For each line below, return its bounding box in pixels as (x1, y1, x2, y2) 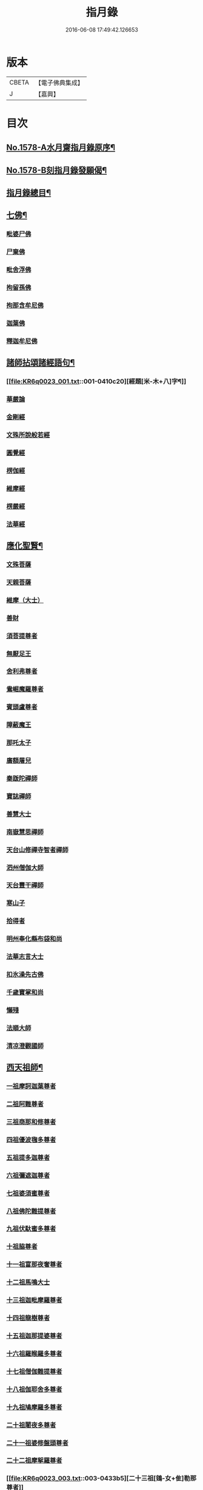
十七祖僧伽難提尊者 (6, 1367, 62, 1376)
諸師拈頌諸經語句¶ (6, 357, 75, 368)
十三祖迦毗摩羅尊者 (6, 1296, 62, 1305)
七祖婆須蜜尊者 (6, 1189, 50, 1198)
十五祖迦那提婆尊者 (6, 1332, 62, 1340)
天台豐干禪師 (6, 881, 44, 889)
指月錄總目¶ (6, 188, 52, 198)
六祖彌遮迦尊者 (6, 1171, 50, 1179)
